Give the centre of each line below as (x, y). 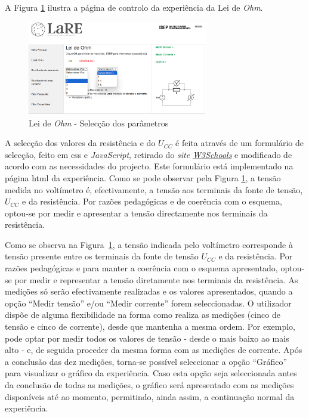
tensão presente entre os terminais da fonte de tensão (102, 256)
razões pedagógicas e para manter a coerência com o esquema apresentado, (141, 268)
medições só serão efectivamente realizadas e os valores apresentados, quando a (149, 291)
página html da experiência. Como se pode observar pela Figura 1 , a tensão (143, 177)
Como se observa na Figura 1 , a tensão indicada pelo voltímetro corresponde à (149, 244)
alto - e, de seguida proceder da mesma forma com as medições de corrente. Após (154, 350)
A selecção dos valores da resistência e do (80, 143)
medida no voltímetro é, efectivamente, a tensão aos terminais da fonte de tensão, (154, 189)
